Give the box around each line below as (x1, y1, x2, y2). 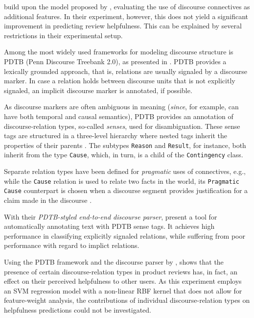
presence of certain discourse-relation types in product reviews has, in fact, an (4, 266, 238, 276)
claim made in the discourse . (4, 195, 92, 205)
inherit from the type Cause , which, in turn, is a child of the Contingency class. (4, 149, 243, 160)
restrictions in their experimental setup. (4, 30, 123, 40)
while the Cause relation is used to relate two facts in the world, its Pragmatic (4, 175, 239, 186)
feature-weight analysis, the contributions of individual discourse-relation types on (4, 295, 250, 305)
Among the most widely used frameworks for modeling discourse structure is (4, 47, 233, 57)
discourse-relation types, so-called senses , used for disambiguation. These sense (4, 121, 240, 131)
